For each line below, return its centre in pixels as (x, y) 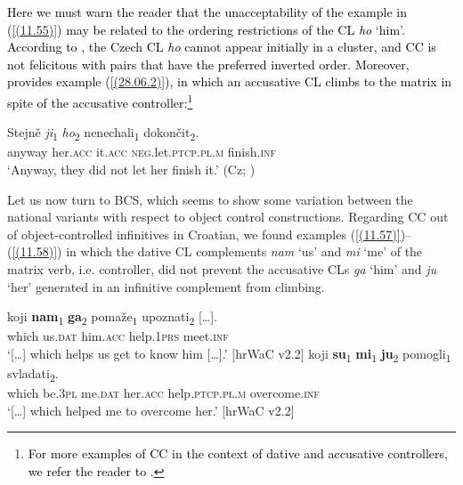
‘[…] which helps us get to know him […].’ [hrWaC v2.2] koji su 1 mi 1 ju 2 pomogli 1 (229, 354)
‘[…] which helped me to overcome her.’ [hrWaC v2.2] (151, 410)
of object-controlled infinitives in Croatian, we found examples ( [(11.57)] (204, 234)
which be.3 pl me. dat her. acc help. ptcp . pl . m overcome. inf (163, 393)
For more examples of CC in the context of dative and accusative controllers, (238, 453)
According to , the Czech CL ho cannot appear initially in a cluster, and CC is (222, 47)
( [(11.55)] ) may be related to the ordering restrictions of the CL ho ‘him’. (206, 29)
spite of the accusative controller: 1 (100, 101)
